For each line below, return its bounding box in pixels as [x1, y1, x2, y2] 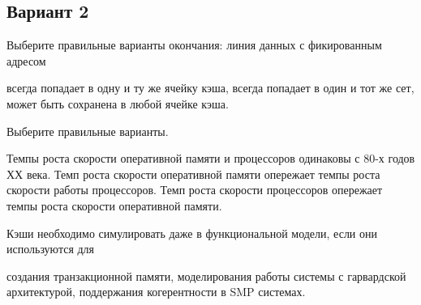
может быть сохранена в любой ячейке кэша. [6, 95, 229, 112]
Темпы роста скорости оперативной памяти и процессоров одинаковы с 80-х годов [6, 150, 415, 167]
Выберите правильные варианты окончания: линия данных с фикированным [6, 36, 382, 53]
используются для [6, 240, 95, 257]
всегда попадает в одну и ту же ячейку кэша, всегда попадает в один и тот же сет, [6, 79, 415, 96]
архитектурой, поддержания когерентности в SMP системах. [6, 283, 306, 300]
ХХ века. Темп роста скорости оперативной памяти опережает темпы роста [6, 165, 380, 182]
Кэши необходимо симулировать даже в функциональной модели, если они [6, 224, 378, 241]
